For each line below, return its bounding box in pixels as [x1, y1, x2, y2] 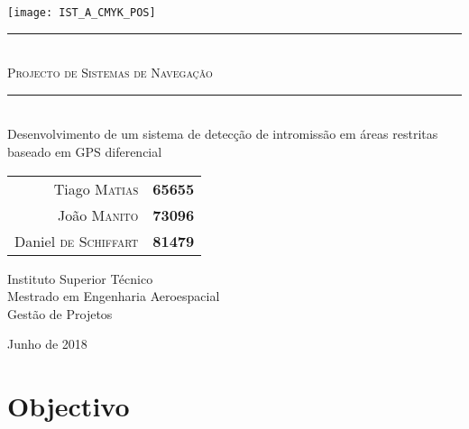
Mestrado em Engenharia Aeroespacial [7, 287, 220, 306]
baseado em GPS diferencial [7, 142, 162, 161]
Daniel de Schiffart [14, 230, 139, 251]
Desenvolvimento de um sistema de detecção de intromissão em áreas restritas [7, 124, 438, 143]
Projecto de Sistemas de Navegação [7, 63, 213, 82]
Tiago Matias [53, 178, 139, 199]
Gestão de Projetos [7, 304, 113, 323]
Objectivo [7, 388, 130, 424]
